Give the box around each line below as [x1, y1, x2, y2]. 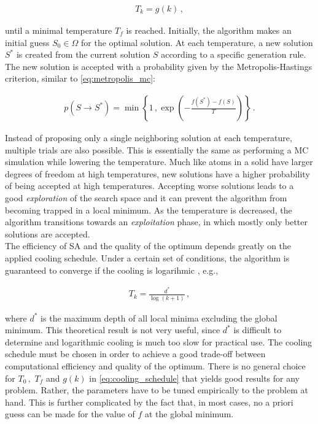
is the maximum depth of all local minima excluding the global [41, 311, 277, 324]
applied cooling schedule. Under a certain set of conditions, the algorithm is [5, 251, 290, 264]
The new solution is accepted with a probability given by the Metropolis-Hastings [5, 60, 312, 72]
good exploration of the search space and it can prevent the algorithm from [5, 191, 287, 204]
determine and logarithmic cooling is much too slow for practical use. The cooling [5, 335, 312, 348]
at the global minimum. [144, 407, 234, 420]
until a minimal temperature [5, 24, 112, 37]
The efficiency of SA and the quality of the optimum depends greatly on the [5, 239, 292, 252]
